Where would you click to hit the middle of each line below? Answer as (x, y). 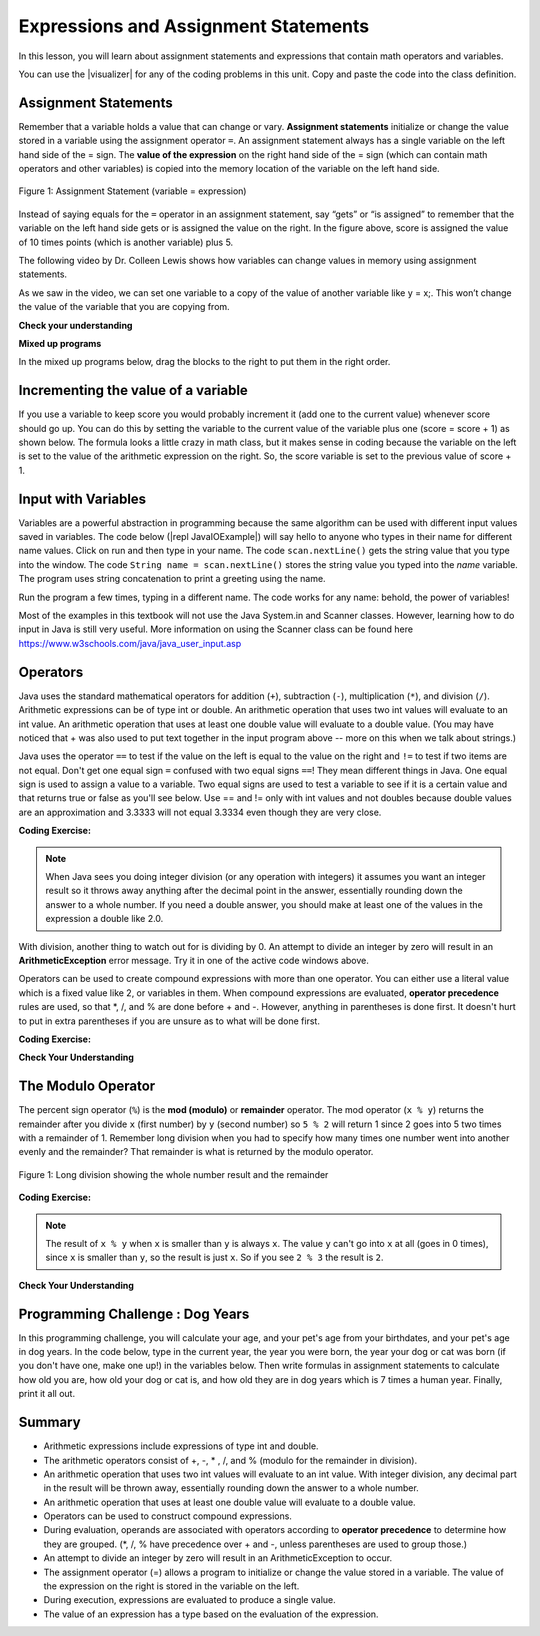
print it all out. (46, 1394)
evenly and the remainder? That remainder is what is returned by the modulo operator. (196, 1152)
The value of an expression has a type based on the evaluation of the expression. (211, 1614)
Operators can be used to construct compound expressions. (167, 1516)
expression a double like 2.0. (104, 919)
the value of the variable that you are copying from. (124, 307)
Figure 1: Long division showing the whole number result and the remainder (173, 1174)
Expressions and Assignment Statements (194, 26)
